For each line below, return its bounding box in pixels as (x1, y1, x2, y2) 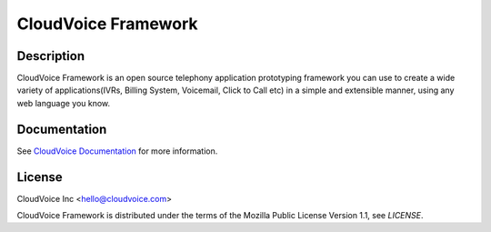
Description (16, 48, 85, 64)
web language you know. (16, 97, 111, 108)
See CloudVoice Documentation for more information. (16, 146, 218, 156)
